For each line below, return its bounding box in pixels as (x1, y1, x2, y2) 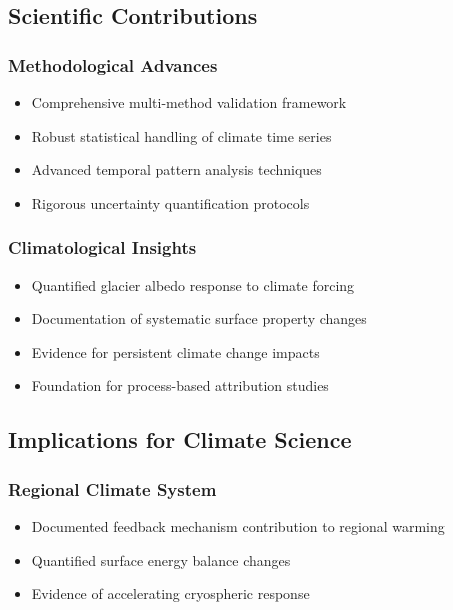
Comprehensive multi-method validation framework (31, 92, 347, 112)
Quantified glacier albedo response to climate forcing (31, 274, 355, 295)
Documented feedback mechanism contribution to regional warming (31, 515, 445, 536)
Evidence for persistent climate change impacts (31, 341, 320, 362)
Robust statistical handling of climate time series (31, 125, 332, 146)
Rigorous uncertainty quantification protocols (31, 192, 310, 213)
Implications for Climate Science (8, 424, 352, 455)
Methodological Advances (8, 52, 218, 77)
